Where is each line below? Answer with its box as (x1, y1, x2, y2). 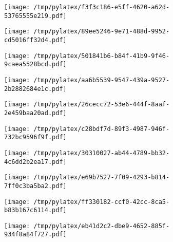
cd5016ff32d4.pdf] (4, 36, 67, 44)
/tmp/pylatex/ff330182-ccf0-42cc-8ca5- (33, 198, 170, 206)
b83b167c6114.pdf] (4, 207, 67, 214)
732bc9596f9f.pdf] (4, 134, 67, 141)
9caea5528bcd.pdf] (4, 61, 67, 68)
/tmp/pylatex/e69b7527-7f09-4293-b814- (33, 174, 170, 181)
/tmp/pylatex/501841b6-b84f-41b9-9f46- (33, 52, 170, 60)
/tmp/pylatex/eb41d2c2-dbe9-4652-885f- (33, 222, 170, 230)
